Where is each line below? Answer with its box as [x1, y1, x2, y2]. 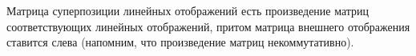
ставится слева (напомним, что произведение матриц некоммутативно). [6, 34, 354, 50]
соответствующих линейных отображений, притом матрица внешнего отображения [6, 18, 410, 34]
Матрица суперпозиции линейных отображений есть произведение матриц [6, 2, 370, 18]
